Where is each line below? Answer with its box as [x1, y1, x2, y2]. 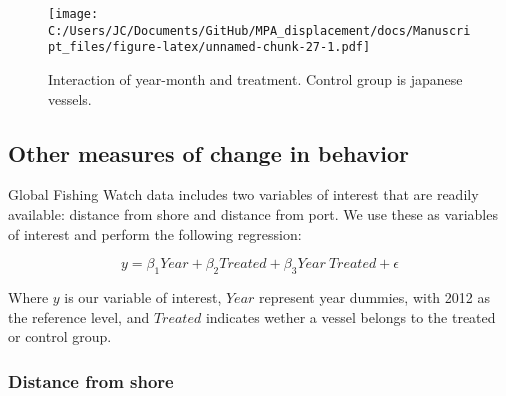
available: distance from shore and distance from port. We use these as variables [8, 203, 498, 224]
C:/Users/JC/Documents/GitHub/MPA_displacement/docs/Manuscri [48, 23, 471, 38]
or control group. [8, 326, 112, 347]
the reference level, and [8, 306, 150, 327]
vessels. [48, 88, 92, 109]
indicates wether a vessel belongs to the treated [205, 306, 496, 327]
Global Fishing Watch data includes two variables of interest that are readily [8, 184, 479, 205]
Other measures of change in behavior [8, 137, 410, 168]
